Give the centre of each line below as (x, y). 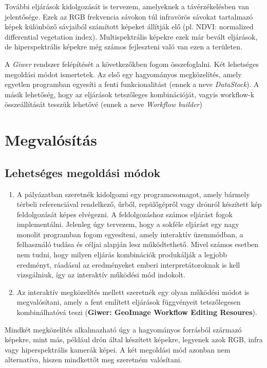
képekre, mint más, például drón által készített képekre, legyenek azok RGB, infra (134, 339)
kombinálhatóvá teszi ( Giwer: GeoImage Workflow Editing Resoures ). (137, 312)
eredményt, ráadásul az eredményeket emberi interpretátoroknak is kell (128, 264)
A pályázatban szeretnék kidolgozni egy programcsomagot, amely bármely (133, 194)
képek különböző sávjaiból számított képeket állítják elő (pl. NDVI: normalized (129, 27)
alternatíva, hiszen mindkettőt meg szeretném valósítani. (93, 360)
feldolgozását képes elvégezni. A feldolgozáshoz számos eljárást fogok (125, 214)
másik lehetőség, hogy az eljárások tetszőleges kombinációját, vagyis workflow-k (130, 94)
